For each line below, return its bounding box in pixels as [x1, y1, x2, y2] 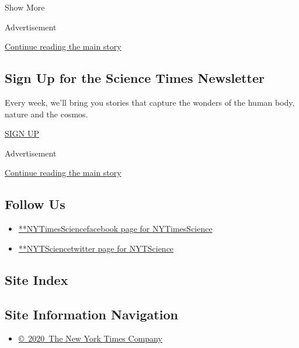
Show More [5, 1, 45, 13]
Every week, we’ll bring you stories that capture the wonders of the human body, [5, 96, 295, 108]
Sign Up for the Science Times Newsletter [5, 69, 265, 87]
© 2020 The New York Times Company [18, 332, 162, 344]
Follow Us [5, 195, 65, 213]
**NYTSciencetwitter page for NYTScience [18, 242, 174, 254]
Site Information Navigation [5, 305, 178, 323]
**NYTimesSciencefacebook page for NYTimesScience [18, 222, 213, 235]
